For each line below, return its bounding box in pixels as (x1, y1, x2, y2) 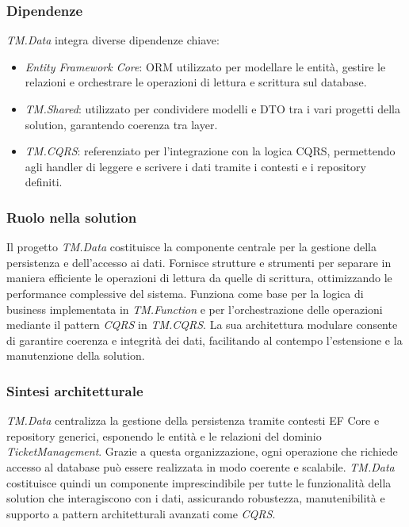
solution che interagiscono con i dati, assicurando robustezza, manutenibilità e (6, 490, 385, 506)
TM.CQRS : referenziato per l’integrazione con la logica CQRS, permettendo (25, 143, 396, 159)
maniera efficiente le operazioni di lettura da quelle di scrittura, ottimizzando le (6, 269, 392, 286)
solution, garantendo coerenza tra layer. (25, 116, 218, 132)
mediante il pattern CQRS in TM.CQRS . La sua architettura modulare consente (6, 316, 398, 333)
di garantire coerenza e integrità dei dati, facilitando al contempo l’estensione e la (6, 331, 403, 348)
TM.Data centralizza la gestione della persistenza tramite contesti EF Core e (6, 412, 380, 429)
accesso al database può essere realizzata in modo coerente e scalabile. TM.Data (6, 458, 395, 475)
